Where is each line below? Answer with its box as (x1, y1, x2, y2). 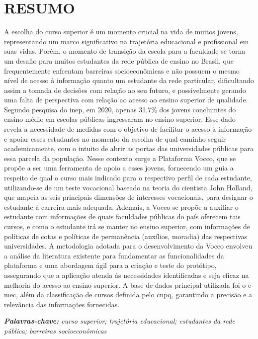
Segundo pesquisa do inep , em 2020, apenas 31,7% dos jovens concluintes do (4, 104, 236, 114)
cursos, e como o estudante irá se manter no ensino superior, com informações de (4, 221, 250, 231)
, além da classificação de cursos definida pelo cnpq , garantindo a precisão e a (16, 289, 253, 300)
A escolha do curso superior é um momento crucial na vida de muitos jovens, (4, 26, 238, 37)
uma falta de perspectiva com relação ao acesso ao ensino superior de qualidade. (4, 94, 248, 105)
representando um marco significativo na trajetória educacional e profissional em (4, 36, 249, 46)
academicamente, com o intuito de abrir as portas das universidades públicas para (4, 143, 254, 154)
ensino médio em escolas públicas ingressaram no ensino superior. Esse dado (4, 114, 236, 124)
